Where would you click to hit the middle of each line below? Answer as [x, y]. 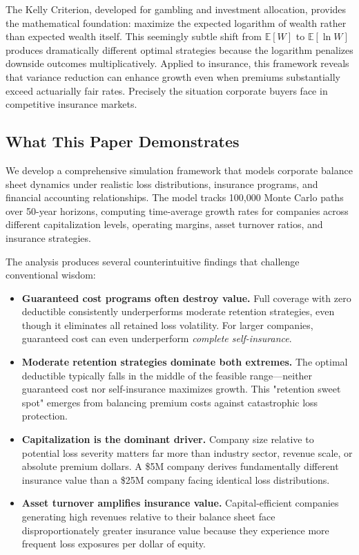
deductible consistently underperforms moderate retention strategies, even [178, 311]
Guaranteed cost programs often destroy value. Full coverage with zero [186, 298]
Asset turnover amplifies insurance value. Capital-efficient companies [180, 503]
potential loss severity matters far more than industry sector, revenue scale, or [187, 452]
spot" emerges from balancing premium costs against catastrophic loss [170, 402]
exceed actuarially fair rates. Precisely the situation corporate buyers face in [167, 90]
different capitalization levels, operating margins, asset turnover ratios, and [164, 224]
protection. [45, 416]
